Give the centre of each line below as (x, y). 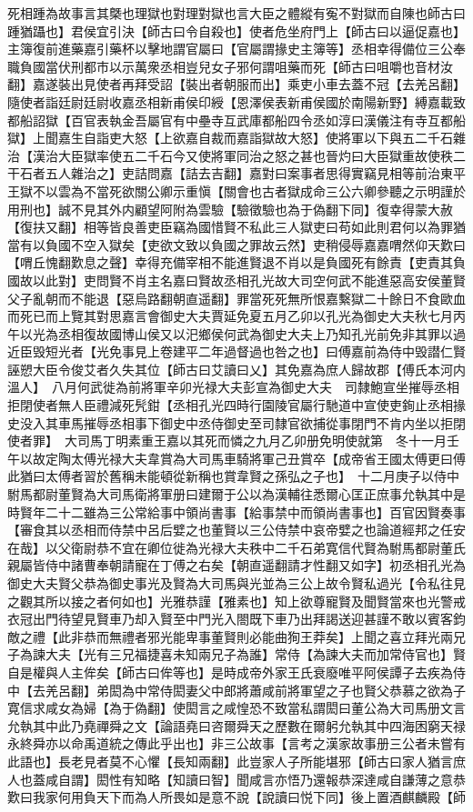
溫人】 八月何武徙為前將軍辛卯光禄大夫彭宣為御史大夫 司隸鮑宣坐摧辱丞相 (233, 387)
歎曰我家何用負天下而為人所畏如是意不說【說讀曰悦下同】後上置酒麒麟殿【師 (236, 797)
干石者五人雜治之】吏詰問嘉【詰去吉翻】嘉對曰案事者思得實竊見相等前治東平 (236, 173)
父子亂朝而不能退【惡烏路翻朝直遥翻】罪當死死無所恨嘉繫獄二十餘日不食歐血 (236, 298)
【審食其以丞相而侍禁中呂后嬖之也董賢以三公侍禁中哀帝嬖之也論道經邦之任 (230, 530)
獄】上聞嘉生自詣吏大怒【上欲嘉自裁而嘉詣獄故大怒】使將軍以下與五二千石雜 (236, 138)
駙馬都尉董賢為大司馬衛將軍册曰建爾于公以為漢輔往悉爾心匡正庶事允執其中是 (236, 494)
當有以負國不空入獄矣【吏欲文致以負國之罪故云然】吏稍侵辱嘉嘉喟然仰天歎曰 (236, 244)
